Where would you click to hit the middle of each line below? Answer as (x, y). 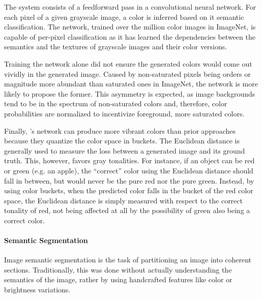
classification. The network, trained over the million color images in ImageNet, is (130, 27)
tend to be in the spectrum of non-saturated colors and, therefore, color (116, 103)
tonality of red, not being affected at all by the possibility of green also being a (127, 210)
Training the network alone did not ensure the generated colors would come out (128, 63)
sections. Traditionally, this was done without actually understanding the (118, 269)
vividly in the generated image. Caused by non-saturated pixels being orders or (127, 73)
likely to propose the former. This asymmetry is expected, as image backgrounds (130, 93)
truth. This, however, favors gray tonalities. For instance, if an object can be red (129, 160)
